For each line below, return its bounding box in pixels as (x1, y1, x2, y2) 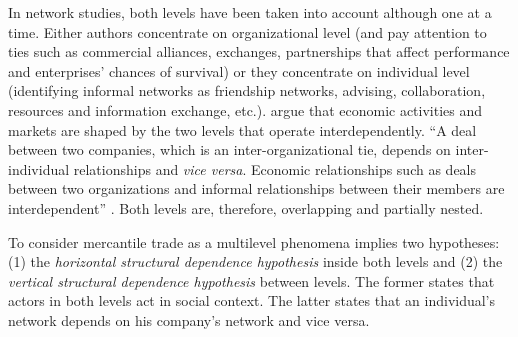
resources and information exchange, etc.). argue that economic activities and (8, 99, 483, 120)
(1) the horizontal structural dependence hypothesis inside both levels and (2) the (8, 251, 503, 272)
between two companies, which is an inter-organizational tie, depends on (8, 139, 451, 160)
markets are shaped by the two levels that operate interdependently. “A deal (8, 119, 477, 140)
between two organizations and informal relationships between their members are (8, 178, 505, 199)
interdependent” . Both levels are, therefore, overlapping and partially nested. (8, 197, 484, 218)
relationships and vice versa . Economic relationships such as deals (73, 158, 477, 179)
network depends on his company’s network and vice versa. (8, 309, 370, 330)
